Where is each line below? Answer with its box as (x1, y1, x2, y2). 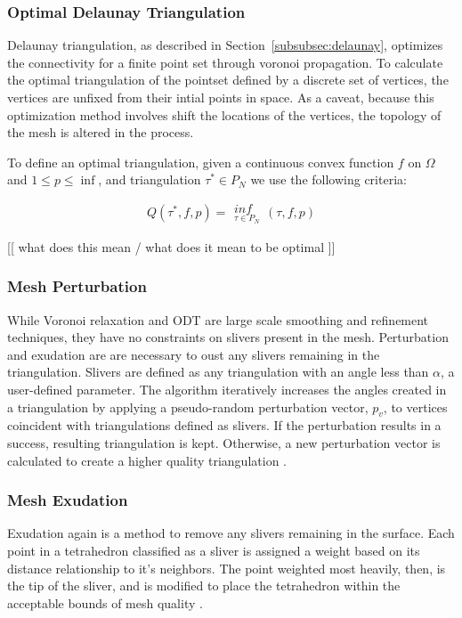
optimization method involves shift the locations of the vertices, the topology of (7, 105, 442, 124)
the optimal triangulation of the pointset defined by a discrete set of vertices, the (7, 70, 449, 89)
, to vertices (383, 397, 448, 416)
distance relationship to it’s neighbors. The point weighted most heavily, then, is (7, 558, 446, 577)
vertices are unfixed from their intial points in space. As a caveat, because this (7, 88, 434, 106)
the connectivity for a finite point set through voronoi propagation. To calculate (7, 53, 443, 71)
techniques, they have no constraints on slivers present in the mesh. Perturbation (7, 328, 449, 346)
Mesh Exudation (7, 489, 128, 511)
